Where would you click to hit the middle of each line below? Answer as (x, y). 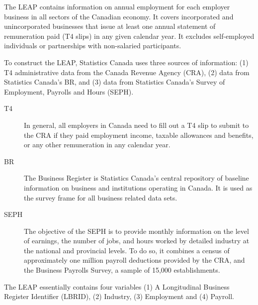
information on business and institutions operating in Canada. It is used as (138, 187)
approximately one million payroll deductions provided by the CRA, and (134, 260)
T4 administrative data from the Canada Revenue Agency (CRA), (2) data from (127, 72)
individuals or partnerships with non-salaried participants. (93, 46)
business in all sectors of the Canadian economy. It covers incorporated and (119, 16)
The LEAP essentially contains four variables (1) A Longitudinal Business (117, 286)
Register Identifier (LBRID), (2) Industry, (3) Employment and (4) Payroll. (119, 296)
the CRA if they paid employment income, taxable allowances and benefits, (139, 135)
